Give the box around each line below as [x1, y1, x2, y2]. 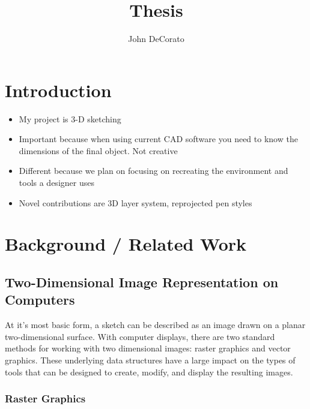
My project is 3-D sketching [19, 112, 121, 125]
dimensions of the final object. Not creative [19, 144, 178, 157]
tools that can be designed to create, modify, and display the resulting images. [5, 365, 293, 378]
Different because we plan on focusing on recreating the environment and [19, 164, 288, 177]
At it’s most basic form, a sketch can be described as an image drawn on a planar [5, 318, 306, 331]
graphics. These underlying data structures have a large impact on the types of [5, 353, 296, 366]
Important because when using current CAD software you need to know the [19, 133, 298, 145]
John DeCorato [128, 32, 184, 45]
